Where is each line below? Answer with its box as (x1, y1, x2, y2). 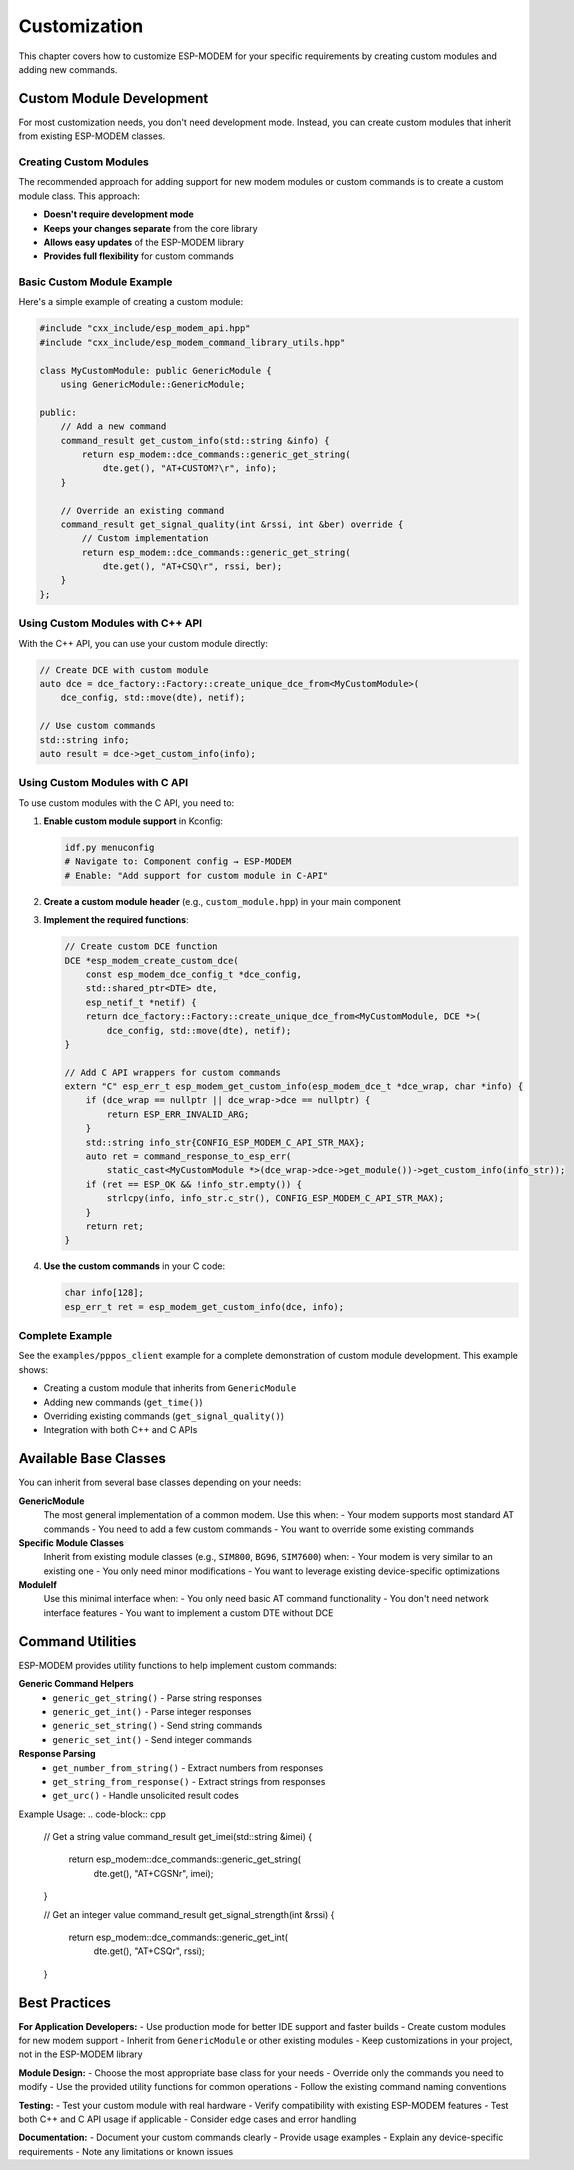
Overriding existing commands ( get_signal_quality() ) (43, 1410, 285, 1422)
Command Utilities (18, 1633, 137, 1650)
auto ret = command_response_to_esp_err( (85, 1151, 292, 1162)
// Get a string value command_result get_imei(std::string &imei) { (43, 1831, 313, 1843)
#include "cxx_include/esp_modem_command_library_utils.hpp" (39, 336, 346, 348)
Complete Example (18, 1329, 113, 1343)
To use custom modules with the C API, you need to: (18, 796, 235, 809)
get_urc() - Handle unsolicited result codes (52, 1790, 239, 1802)
